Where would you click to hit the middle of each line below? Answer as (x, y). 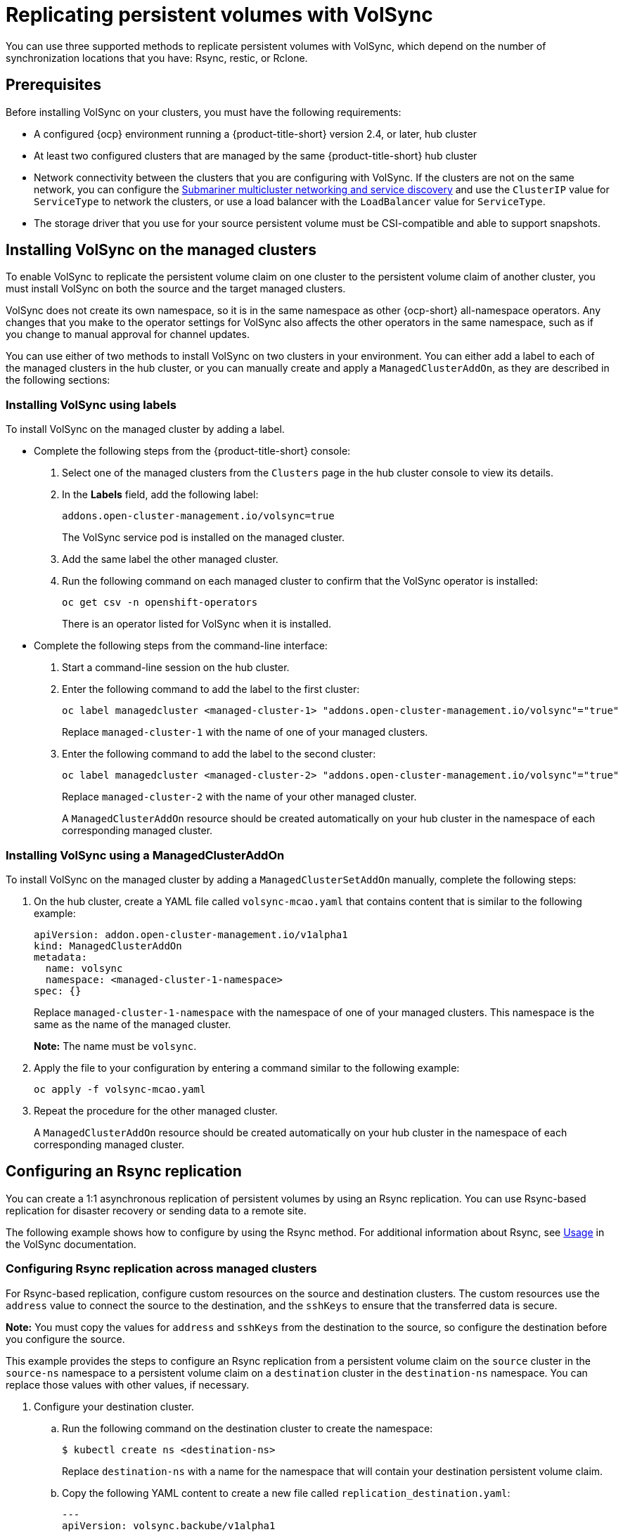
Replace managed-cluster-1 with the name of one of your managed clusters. (245, 732)
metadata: (60, 957)
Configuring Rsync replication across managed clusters (161, 1269)
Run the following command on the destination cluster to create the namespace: (248, 1428)
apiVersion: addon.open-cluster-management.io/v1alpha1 (191, 934)
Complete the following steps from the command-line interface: (181, 646)
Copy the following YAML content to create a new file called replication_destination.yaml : (286, 1493)
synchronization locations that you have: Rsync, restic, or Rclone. (157, 58)
